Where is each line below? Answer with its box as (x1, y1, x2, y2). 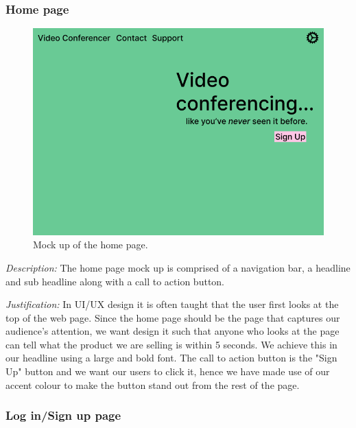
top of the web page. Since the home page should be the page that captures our (5, 310, 340, 324)
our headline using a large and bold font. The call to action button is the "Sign (5, 350, 337, 365)
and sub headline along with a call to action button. (5, 274, 225, 288)
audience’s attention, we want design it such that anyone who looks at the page (5, 324, 340, 338)
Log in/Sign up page (5, 407, 121, 424)
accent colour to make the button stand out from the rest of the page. (5, 377, 300, 392)
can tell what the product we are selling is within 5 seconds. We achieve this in (5, 337, 337, 351)
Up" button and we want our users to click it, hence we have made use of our (5, 364, 330, 379)
